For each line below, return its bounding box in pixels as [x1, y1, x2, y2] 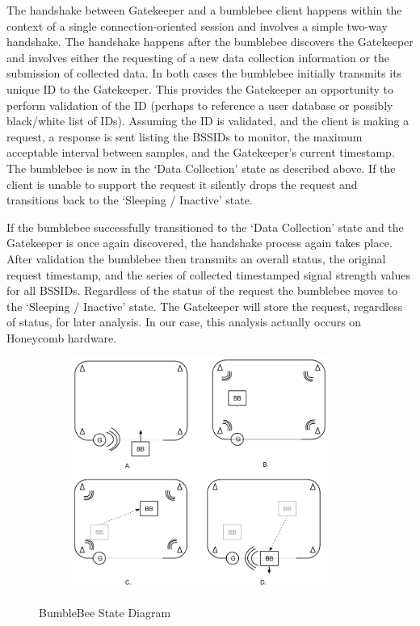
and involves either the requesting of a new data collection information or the [6, 48, 389, 65]
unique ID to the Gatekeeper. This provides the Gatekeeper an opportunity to [6, 80, 394, 97]
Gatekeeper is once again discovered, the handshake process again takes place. [6, 234, 393, 251]
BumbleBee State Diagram [39, 604, 171, 621]
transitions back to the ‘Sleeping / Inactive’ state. [6, 191, 253, 208]
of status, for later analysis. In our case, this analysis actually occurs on [6, 313, 362, 330]
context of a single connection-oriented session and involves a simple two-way [6, 17, 388, 34]
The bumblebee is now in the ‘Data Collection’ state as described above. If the [6, 159, 396, 176]
